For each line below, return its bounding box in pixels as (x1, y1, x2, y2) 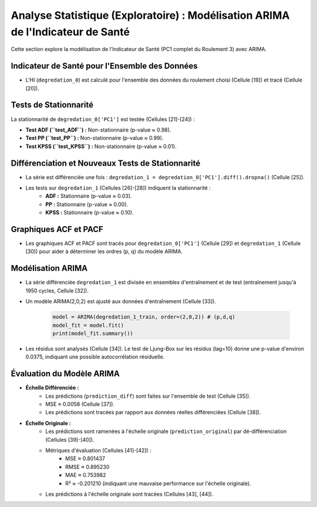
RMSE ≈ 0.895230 (65, 463, 110, 470)
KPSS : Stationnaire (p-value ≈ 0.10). (45, 209, 134, 216)
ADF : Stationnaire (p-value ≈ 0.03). (45, 193, 132, 200)
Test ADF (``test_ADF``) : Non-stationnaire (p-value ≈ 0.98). (25, 126, 171, 133)
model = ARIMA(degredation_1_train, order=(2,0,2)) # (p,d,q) (52, 314, 235, 320)
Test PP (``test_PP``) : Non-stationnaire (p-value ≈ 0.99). (25, 135, 164, 142)
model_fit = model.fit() (52, 322, 124, 328)
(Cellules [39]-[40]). (45, 436, 95, 443)
